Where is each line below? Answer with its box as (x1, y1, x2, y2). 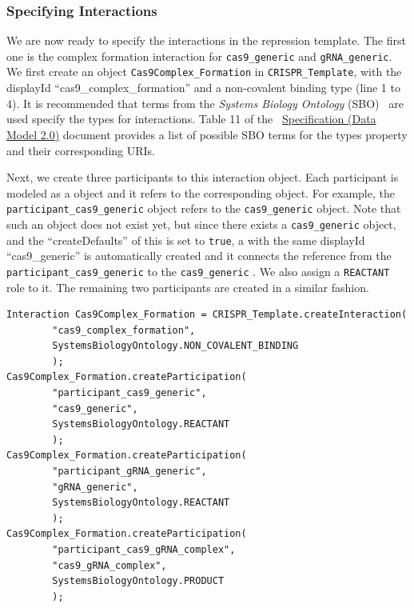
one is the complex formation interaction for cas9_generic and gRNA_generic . (6, 47, 392, 64)
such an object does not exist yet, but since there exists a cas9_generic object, (6, 215, 396, 232)
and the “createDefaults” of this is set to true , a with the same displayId (6, 231, 365, 248)
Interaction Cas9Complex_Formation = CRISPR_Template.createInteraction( (6, 309, 408, 321)
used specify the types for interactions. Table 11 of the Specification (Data (6, 110, 376, 127)
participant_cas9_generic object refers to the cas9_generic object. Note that (6, 200, 401, 217)
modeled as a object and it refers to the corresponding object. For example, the (6, 184, 395, 201)
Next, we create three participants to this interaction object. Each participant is (6, 169, 399, 186)
